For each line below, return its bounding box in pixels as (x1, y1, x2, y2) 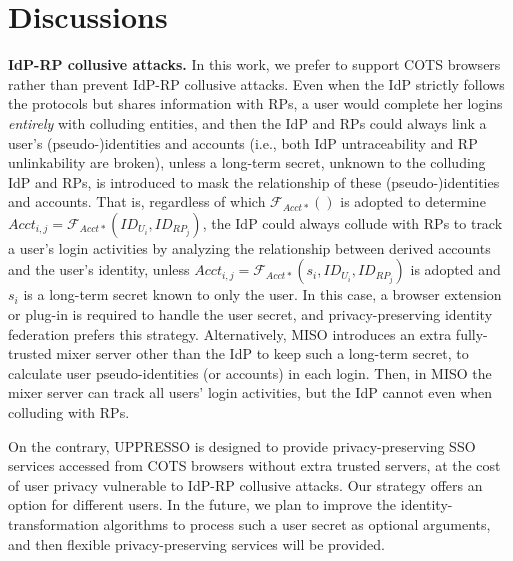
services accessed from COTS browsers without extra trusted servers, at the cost (8, 455, 501, 476)
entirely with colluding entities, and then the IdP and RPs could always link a (8, 112, 487, 133)
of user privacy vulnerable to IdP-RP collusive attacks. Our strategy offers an (8, 474, 483, 495)
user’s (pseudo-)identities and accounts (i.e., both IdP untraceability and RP (8, 132, 478, 153)
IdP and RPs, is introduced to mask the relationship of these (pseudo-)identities (8, 171, 500, 192)
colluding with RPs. (8, 402, 130, 423)
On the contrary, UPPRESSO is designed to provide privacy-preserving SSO (8, 435, 476, 456)
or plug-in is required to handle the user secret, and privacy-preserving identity (8, 304, 493, 325)
